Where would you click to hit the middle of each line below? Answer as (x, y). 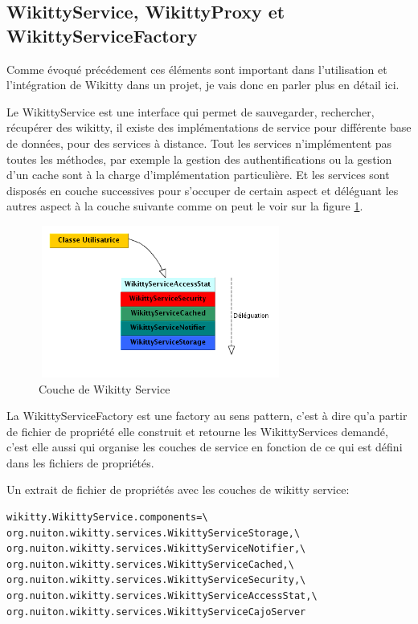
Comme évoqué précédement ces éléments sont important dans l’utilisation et (197, 69)
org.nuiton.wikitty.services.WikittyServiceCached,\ (150, 564)
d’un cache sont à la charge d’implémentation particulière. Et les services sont (198, 175)
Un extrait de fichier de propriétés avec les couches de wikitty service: (178, 489)
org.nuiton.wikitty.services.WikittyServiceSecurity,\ (156, 580)
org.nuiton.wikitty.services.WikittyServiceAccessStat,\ (162, 596)
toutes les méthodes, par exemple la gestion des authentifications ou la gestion (199, 159)
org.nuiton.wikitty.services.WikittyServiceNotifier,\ (156, 549)
